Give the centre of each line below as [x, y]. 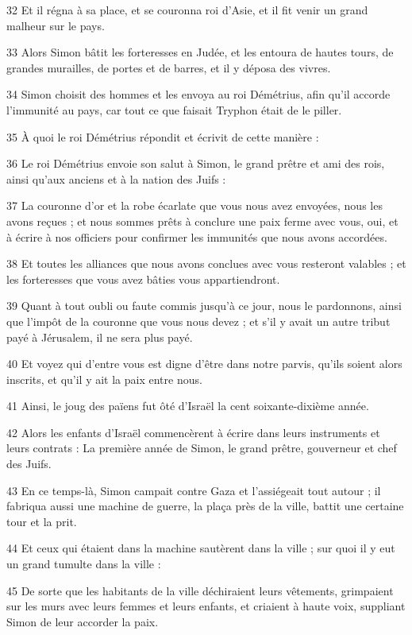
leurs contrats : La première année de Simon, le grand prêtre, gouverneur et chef [202, 448]
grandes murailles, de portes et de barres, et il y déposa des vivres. [169, 67]
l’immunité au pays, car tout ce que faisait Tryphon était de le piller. [174, 109]
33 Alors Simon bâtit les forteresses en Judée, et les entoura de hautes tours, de [200, 52]
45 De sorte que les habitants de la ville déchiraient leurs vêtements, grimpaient [200, 590]
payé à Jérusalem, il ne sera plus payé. [100, 337]
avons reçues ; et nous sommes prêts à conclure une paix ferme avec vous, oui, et [202, 221]
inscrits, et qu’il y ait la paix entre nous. [104, 379]
